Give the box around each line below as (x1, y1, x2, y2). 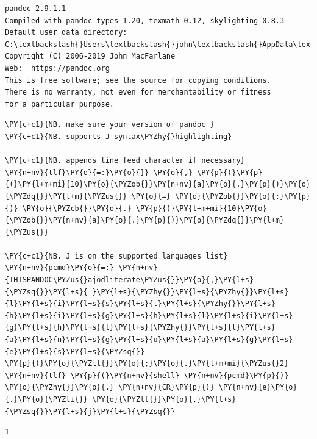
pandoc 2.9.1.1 (5, 4, 66, 13)
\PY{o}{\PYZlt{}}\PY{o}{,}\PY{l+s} (92, 395, 237, 404)
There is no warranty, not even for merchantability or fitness (5, 88, 271, 97)
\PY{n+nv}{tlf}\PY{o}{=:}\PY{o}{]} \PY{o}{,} (5, 168, 193, 177)
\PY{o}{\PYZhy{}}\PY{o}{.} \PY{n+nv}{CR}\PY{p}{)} (5, 383, 215, 392)
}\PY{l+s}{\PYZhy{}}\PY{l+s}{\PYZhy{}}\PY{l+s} (92, 287, 289, 296)
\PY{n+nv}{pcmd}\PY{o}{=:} (5, 263, 114, 273)
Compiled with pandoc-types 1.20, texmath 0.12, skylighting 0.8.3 (5, 16, 285, 25)
